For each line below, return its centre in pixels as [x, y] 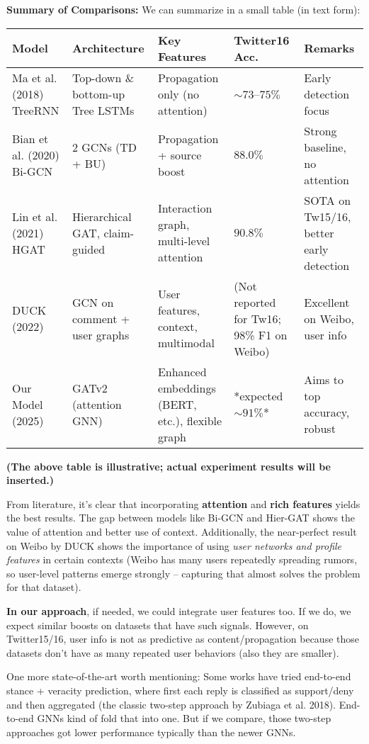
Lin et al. [35, 216]
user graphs [101, 334]
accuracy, [327, 412]
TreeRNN [36, 110]
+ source [180, 155]
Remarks [329, 48]
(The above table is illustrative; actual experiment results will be [169, 466]
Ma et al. [35, 77]
